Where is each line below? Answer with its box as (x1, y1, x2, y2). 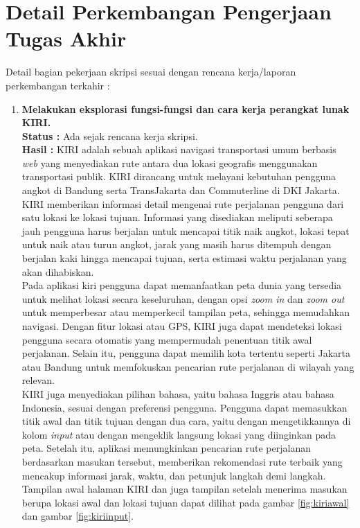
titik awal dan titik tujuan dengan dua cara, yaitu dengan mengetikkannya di (21, 414, 351, 428)
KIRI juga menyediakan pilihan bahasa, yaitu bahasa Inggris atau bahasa (21, 386, 334, 401)
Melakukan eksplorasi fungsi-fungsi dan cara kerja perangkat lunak (21, 101, 350, 116)
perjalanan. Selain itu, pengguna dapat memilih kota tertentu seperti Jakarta (21, 346, 350, 360)
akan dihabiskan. (21, 264, 94, 279)
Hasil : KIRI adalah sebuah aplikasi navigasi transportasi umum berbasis (21, 142, 336, 157)
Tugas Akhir (6, 24, 127, 53)
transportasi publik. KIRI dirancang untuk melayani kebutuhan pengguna (21, 169, 336, 184)
